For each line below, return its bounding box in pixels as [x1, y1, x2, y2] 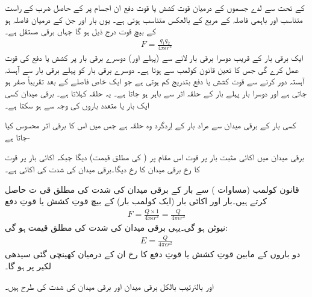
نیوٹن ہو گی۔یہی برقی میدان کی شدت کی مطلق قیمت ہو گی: [5, 221, 228, 234]
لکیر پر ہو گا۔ [5, 259, 52, 272]
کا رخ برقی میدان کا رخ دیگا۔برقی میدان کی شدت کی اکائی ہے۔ [5, 162, 200, 175]
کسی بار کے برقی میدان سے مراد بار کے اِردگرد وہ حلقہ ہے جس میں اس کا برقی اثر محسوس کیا [5, 119, 296, 131]
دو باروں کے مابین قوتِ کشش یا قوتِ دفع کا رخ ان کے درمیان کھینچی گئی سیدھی [5, 248, 301, 260]
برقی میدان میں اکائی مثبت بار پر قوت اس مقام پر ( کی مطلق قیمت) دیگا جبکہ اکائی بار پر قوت [5, 151, 304, 163]
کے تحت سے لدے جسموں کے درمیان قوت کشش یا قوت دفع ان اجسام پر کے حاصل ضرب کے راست [5, 1, 305, 13]
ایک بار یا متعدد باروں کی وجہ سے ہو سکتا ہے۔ [5, 98, 149, 111]
